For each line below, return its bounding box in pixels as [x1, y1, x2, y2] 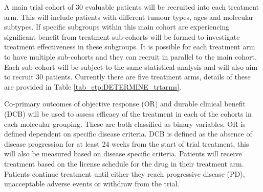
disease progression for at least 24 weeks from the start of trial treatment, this [4, 138, 249, 149]
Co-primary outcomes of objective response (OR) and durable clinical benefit [4, 98, 246, 109]
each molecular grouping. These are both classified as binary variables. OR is [4, 118, 246, 129]
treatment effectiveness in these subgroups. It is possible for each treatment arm [4, 41, 255, 52]
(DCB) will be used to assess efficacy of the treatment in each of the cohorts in [4, 108, 252, 119]
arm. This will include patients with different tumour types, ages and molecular [4, 11, 254, 22]
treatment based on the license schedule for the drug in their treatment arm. [4, 158, 244, 169]
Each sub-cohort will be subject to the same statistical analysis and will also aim [4, 61, 258, 72]
